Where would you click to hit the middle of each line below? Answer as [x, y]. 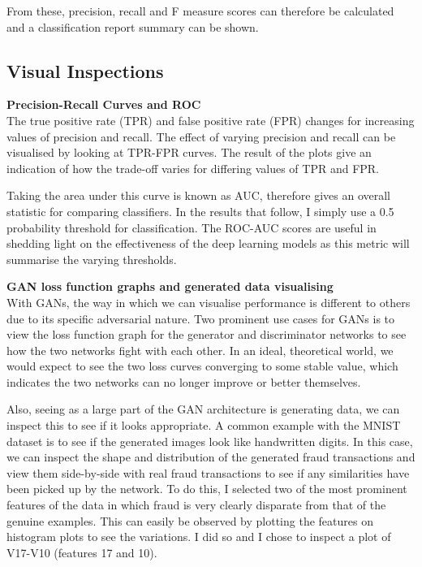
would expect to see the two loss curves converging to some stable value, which [202, 366]
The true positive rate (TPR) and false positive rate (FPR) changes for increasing [211, 120]
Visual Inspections [85, 70]
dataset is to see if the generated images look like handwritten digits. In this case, [210, 441]
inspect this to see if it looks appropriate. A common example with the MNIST [204, 425]
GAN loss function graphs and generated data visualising [170, 286]
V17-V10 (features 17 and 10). [82, 552]
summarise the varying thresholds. [92, 259]
